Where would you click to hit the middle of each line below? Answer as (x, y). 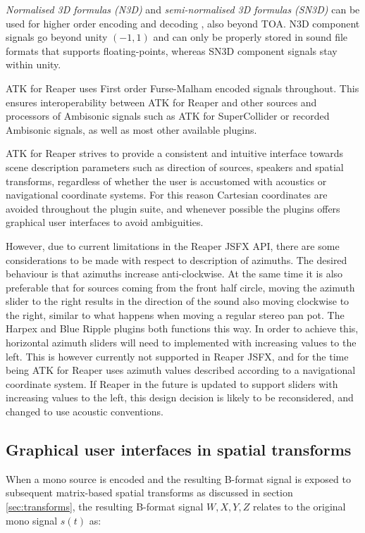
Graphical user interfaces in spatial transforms (179, 450)
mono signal (32, 520)
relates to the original (299, 507)
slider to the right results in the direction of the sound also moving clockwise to (178, 301)
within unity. (33, 64)
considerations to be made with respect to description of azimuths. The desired (177, 259)
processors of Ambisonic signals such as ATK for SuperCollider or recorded (168, 116)
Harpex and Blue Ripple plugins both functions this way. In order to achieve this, (182, 328)
